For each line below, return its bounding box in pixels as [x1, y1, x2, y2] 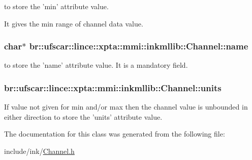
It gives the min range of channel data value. [4, 18, 143, 29]
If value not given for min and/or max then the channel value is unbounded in [4, 101, 248, 112]
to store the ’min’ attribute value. [4, 1, 109, 11]
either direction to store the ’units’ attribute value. [4, 111, 163, 122]
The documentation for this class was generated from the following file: [4, 128, 225, 139]
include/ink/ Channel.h [4, 146, 75, 156]
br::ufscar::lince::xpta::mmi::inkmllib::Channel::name [29, 40, 248, 52]
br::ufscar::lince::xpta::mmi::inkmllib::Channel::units [4, 81, 222, 94]
